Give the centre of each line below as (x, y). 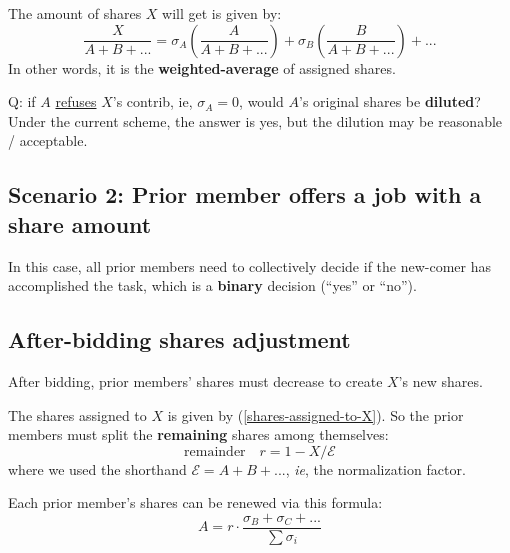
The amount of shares (75, 13)
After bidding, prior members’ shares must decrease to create (195, 380)
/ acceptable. (48, 140)
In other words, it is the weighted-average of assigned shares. (202, 67)
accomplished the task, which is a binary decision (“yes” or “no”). (212, 285)
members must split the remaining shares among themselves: (198, 434)
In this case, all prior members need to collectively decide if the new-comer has (249, 265)
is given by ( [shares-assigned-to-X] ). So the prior (315, 414)
